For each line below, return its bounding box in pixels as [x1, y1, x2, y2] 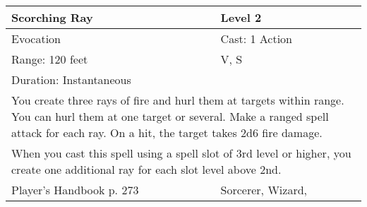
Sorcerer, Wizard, [220, 182, 307, 198]
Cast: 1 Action [220, 30, 292, 47]
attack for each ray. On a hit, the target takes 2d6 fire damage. [11, 124, 323, 141]
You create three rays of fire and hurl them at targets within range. [11, 92, 344, 108]
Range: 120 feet [11, 51, 88, 67]
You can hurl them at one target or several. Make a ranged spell [11, 108, 329, 124]
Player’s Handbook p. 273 [11, 182, 139, 198]
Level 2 [220, 9, 262, 25]
